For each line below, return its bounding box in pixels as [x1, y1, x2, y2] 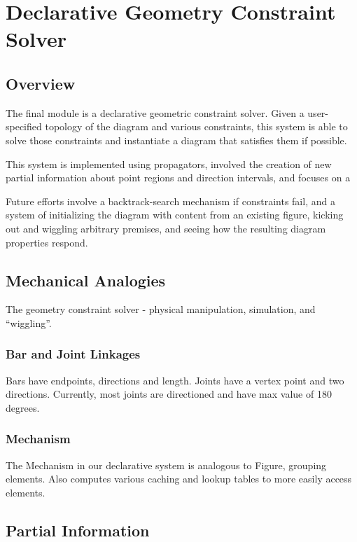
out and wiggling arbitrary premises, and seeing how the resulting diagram [6, 221, 326, 235]
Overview [6, 72, 76, 94]
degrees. [6, 400, 40, 415]
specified [6, 119, 42, 134]
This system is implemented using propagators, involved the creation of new [6, 156, 332, 171]
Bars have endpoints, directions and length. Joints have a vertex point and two [6, 373, 344, 387]
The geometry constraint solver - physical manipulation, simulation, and [6, 302, 316, 317]
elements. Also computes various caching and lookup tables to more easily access [6, 471, 352, 486]
